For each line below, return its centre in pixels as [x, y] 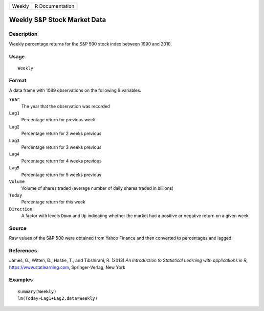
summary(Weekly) [37, 291]
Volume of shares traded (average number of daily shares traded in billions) [97, 188]
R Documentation [55, 6]
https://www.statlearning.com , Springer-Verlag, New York [67, 267]
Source [18, 228]
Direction [21, 209]
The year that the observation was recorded [66, 106]
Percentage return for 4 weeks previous [62, 161]
